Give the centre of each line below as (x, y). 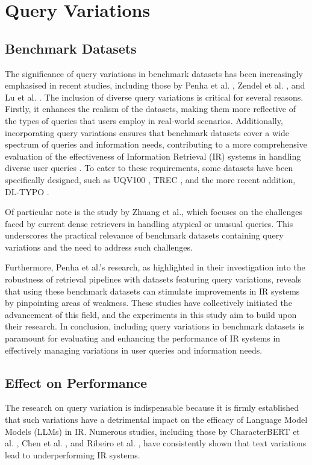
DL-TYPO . (27, 191)
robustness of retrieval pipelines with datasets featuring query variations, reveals (153, 279)
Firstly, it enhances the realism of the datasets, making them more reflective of (150, 109)
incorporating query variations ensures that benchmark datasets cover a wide (147, 132)
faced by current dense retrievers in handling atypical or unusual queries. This (149, 223)
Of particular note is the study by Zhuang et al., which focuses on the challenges (154, 212)
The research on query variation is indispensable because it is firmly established (152, 407)
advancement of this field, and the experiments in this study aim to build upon (151, 314)
